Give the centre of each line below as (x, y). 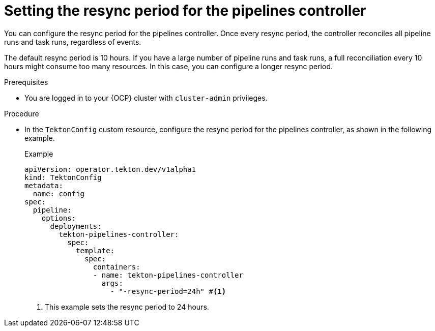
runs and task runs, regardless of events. (73, 42)
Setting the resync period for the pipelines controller (185, 11)
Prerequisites (26, 82)
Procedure (22, 113)
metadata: (44, 185)
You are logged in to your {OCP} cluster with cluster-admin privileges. (146, 98)
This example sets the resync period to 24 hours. (127, 307)
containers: (117, 267)
